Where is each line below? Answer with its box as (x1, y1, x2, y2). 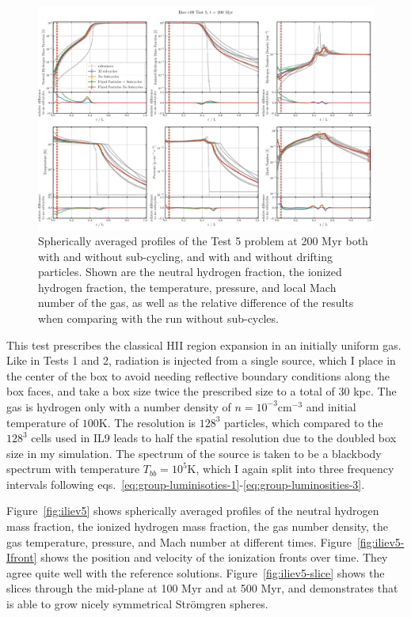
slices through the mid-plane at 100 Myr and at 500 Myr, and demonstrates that (6, 580, 398, 596)
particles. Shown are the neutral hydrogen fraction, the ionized (38, 263, 342, 280)
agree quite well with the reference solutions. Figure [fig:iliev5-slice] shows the (6, 564, 385, 581)
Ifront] (6, 549, 37, 566)
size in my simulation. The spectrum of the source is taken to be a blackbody (6, 445, 382, 461)
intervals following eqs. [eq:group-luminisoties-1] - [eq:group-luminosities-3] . (6, 475, 365, 492)
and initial (306, 398, 356, 414)
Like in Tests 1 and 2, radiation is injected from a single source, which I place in (6, 352, 396, 369)
